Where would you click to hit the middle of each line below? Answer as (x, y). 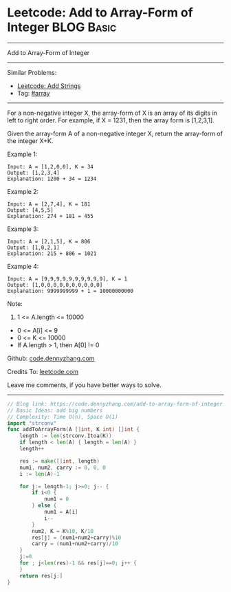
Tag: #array (33, 93)
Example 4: (23, 266)
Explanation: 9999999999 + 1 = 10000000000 (70, 291)
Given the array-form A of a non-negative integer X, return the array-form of (115, 133)
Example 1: (22, 154)
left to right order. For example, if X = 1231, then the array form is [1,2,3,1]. (111, 120)
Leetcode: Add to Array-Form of (100, 13)
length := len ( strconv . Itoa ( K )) (66, 436)
